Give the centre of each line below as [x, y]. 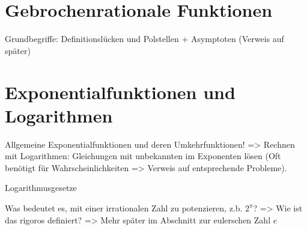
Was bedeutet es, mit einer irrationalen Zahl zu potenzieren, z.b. [124, 208]
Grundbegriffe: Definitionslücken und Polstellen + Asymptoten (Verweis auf [144, 39]
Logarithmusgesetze [41, 188]
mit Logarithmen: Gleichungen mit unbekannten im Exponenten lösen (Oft [143, 156]
